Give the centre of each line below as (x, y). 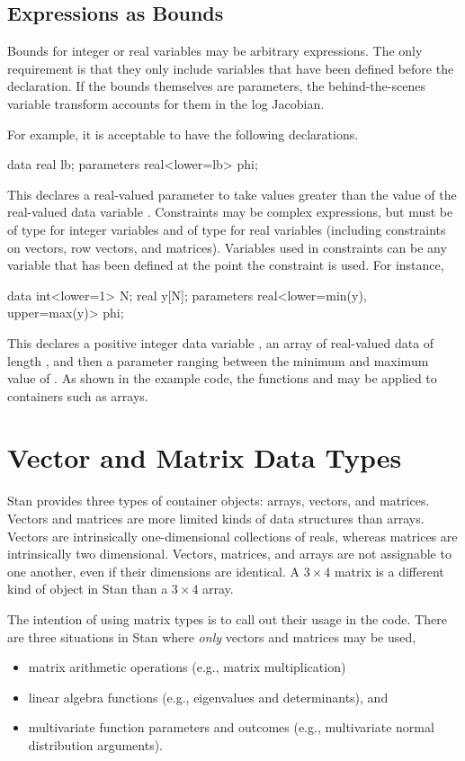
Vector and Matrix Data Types (205, 457)
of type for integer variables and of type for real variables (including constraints (227, 229)
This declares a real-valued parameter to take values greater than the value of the (232, 194)
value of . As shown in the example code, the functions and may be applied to (222, 378)
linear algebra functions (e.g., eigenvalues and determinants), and (208, 697)
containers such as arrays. (78, 395)
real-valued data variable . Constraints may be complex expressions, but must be (230, 212)
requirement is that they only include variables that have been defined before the (231, 68)
